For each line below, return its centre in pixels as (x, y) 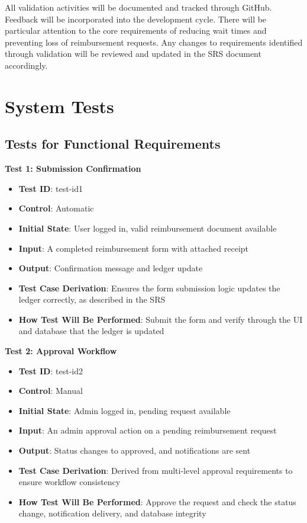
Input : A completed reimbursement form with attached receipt (134, 248)
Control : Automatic (56, 208)
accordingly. (26, 65)
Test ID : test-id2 (51, 370)
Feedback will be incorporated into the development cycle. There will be (136, 19)
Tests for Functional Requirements (113, 144)
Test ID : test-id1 (51, 188)
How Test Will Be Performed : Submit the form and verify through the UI (161, 319)
